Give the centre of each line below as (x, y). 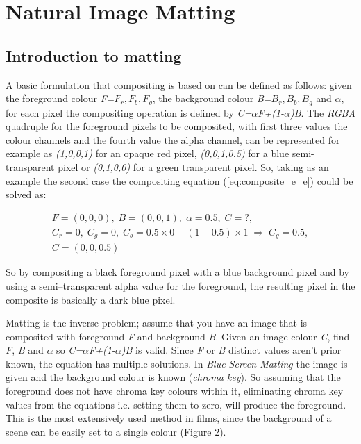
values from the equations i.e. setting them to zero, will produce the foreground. (176, 404)
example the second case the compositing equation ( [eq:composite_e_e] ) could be (179, 180)
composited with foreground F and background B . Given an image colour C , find (178, 336)
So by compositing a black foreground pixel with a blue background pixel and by (177, 272)
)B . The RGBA (323, 112)
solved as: (26, 194)
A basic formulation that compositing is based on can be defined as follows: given (179, 84)
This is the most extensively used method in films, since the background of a (169, 418)
